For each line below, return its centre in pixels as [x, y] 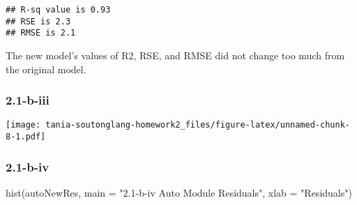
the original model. [46, 69]
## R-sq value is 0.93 [58, 10]
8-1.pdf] [26, 137]
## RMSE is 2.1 [41, 33]
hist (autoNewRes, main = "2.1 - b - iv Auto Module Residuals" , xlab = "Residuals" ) [179, 192]
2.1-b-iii [28, 100]
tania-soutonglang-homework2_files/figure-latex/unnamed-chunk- [198, 125]
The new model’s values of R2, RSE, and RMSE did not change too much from [175, 55]
